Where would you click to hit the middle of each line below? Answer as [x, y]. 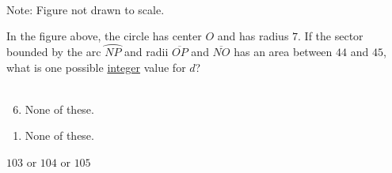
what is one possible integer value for [96, 67]
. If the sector [331, 36]
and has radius [253, 36]
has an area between [283, 51]
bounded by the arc [54, 51]
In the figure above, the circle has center [104, 36]
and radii [147, 51]
